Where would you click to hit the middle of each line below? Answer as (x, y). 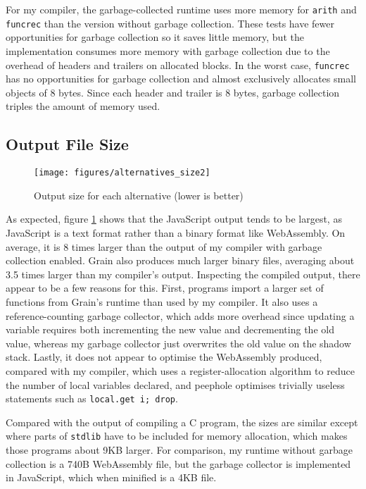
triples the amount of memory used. (83, 106)
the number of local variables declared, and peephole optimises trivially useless (175, 384)
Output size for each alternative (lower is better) (139, 195)
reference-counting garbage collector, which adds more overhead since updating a (180, 315)
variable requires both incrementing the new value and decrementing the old (170, 329)
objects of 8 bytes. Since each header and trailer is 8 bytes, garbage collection (173, 92)
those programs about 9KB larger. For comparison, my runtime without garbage (179, 450)
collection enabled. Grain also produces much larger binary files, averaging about (180, 260)
